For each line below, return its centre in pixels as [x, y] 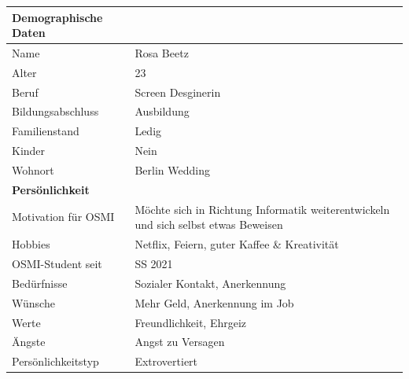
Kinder [29, 151]
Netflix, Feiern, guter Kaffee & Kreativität [237, 244]
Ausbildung [162, 111]
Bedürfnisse [40, 283]
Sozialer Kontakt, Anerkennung [210, 283]
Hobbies [31, 244]
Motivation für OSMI [63, 217]
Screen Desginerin [178, 92]
